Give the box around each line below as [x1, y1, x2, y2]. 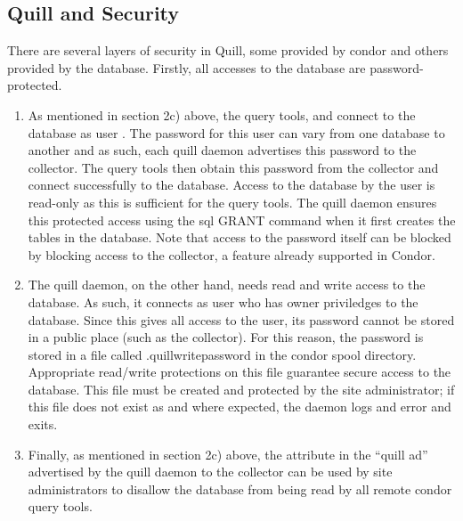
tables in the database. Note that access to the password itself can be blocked [28, 228, 451, 247]
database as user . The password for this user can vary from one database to [28, 123, 445, 142]
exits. [28, 415, 58, 434]
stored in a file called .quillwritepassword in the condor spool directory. [28, 345, 417, 363]
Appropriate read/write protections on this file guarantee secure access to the [28, 362, 451, 381]
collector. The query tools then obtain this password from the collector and [28, 158, 439, 176]
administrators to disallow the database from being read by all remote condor [28, 479, 452, 498]
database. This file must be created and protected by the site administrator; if [28, 379, 455, 398]
